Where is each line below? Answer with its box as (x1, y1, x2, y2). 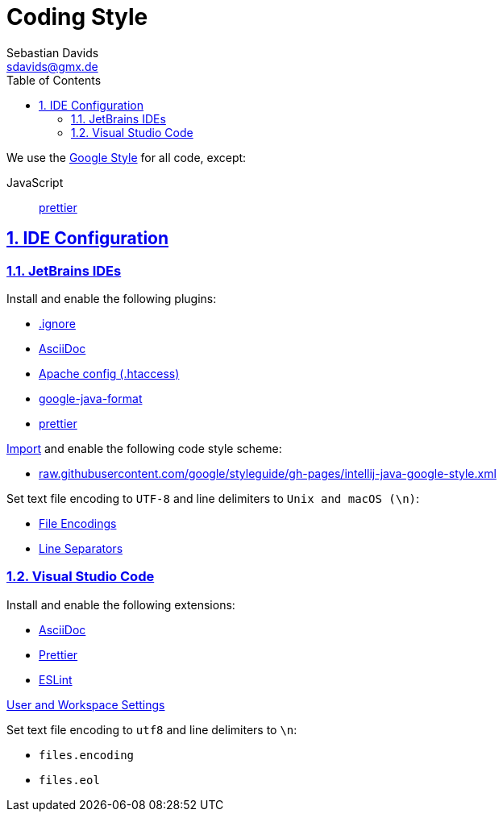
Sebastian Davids (6, 45, 99, 60)
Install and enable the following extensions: (6, 597, 235, 612)
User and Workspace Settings (6, 697, 165, 712)
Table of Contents (6, 73, 102, 87)
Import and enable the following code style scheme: (6, 441, 282, 455)
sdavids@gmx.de (6, 59, 98, 73)
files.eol (39, 773, 100, 787)
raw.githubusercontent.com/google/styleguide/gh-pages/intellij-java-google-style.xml (39, 466, 497, 480)
